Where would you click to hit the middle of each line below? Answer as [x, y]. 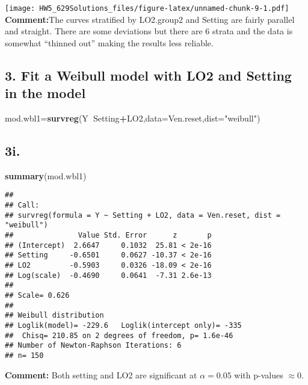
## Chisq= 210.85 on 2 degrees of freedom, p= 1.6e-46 [119, 335]
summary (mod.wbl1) [46, 175]
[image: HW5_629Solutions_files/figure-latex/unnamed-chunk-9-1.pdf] [147, 8]
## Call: [22, 205]
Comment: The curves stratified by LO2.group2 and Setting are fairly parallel [150, 19]
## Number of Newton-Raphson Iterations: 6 [93, 346]
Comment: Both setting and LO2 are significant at [101, 374]
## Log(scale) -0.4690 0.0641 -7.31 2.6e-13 [108, 275]
